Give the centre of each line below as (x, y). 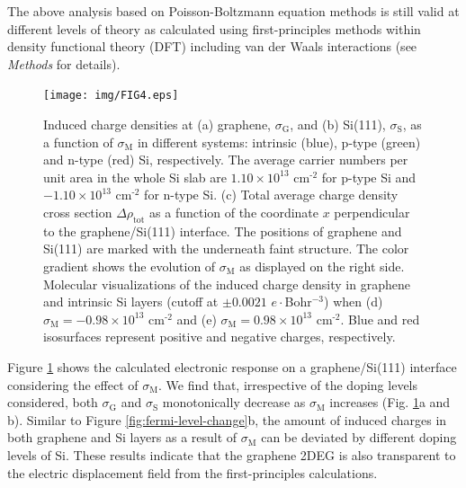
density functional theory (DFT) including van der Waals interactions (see (212, 46)
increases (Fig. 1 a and (390, 402)
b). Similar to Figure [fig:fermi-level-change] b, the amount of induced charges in (227, 419)
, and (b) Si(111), (338, 124)
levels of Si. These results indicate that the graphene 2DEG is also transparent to (232, 454)
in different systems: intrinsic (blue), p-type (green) (279, 142)
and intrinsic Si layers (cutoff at (131, 302)
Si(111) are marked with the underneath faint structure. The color (226, 248)
